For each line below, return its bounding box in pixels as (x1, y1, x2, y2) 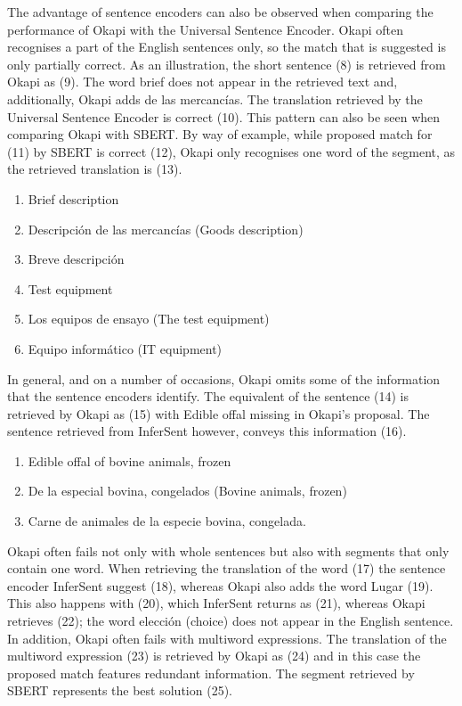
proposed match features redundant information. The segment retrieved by (7, 663, 415, 682)
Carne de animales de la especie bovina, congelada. (28, 512, 306, 530)
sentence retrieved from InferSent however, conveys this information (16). (7, 422, 407, 440)
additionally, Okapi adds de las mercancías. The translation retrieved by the (7, 89, 423, 108)
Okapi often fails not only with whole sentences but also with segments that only (7, 541, 450, 560)
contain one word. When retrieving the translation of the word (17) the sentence (7, 559, 446, 578)
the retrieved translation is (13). (7, 160, 182, 178)
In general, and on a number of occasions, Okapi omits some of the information (7, 369, 441, 388)
